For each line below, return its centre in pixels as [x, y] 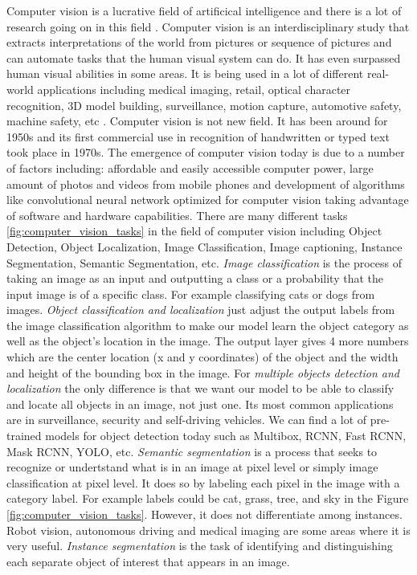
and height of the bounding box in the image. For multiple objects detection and [203, 372]
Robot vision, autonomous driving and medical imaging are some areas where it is [208, 530]
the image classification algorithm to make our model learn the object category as [208, 325]
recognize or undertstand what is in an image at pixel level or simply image [192, 467]
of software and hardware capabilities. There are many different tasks [177, 215]
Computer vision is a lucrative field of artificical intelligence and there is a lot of [204, 10]
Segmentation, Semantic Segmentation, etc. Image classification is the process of [204, 262]
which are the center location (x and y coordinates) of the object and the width [202, 357]
